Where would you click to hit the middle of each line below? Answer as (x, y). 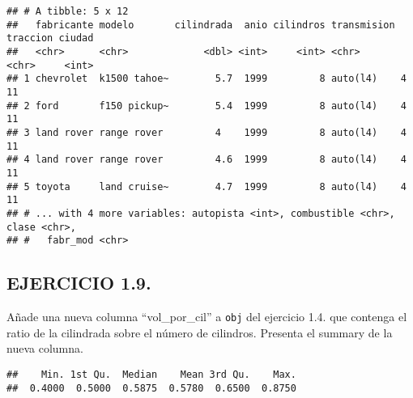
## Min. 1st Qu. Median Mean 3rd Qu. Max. (151, 374)
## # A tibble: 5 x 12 (68, 11)
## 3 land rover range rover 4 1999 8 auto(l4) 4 (206, 132)
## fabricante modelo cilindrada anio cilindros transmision (201, 25)
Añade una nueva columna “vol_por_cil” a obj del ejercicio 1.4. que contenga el (207, 317)
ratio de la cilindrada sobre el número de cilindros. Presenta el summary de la (200, 332)
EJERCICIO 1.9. (79, 283)
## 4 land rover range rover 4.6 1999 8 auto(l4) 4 (206, 160)
